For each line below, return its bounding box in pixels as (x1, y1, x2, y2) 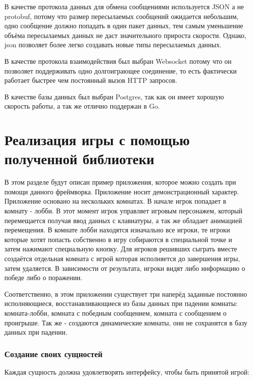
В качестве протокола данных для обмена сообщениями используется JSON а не (4, 1, 244, 11)
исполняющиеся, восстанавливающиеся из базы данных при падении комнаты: (4, 298, 238, 308)
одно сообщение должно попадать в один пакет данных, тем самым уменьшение (4, 20, 243, 31)
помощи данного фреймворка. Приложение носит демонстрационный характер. (4, 186, 239, 196)
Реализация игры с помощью (4, 130, 190, 150)
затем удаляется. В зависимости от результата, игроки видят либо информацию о (4, 263, 245, 273)
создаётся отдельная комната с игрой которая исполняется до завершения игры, (4, 253, 240, 263)
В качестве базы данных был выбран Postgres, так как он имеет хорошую (4, 91, 224, 101)
